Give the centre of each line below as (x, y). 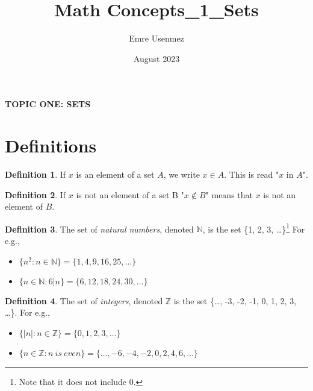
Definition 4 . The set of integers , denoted (84, 300)
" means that (229, 194)
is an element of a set (115, 174)
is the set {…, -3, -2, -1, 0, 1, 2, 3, (235, 300)
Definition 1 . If (36, 174)
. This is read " (252, 174)
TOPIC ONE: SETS (48, 104)
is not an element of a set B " (130, 194)
